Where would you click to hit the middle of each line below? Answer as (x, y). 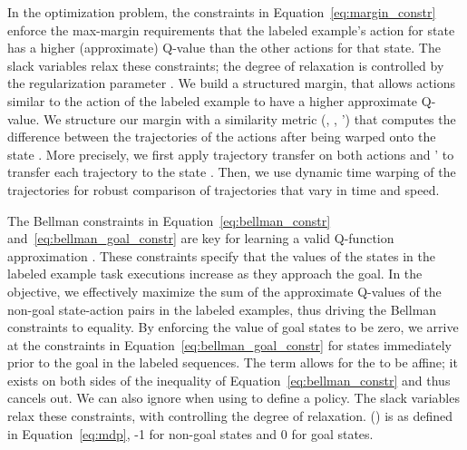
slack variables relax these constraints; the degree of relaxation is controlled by (226, 65)
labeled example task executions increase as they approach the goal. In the (215, 274)
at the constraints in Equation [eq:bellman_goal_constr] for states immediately (229, 344)
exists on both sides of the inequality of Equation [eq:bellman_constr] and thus (229, 380)
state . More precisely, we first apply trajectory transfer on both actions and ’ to (231, 154)
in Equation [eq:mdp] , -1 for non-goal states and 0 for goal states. (190, 433)
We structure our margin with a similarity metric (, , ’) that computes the (250, 118)
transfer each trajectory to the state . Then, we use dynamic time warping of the (232, 172)
